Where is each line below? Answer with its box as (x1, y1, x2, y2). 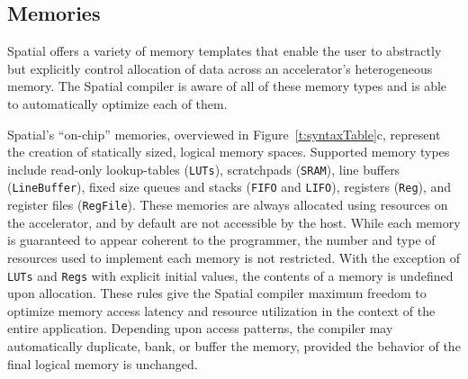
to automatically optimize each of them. (7, 94, 228, 113)
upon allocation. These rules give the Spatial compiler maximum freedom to (7, 284, 427, 302)
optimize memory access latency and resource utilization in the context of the (7, 301, 436, 320)
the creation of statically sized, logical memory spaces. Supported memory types (7, 142, 450, 161)
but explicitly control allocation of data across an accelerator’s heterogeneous (7, 59, 433, 77)
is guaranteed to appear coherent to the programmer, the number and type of (7, 230, 436, 249)
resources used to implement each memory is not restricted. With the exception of (7, 248, 460, 266)
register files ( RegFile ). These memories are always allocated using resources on (7, 195, 448, 214)
